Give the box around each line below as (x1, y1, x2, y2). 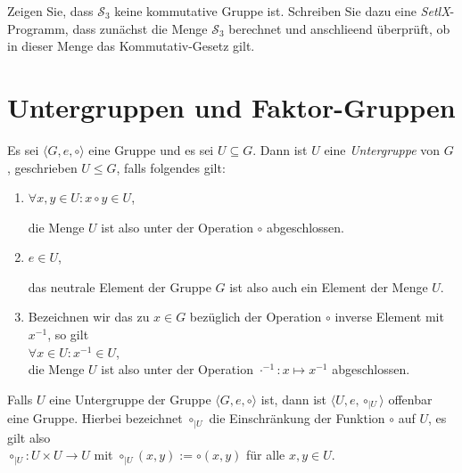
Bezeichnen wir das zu (28, 307, 150, 326)
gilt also (7, 428, 51, 446)
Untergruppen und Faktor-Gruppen (7, 88, 456, 125)
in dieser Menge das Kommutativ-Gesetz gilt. (7, 37, 255, 55)
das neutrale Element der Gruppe (28, 277, 211, 296)
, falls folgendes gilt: (116, 158, 226, 176)
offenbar (388, 389, 433, 408)
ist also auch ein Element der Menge (229, 277, 428, 296)
